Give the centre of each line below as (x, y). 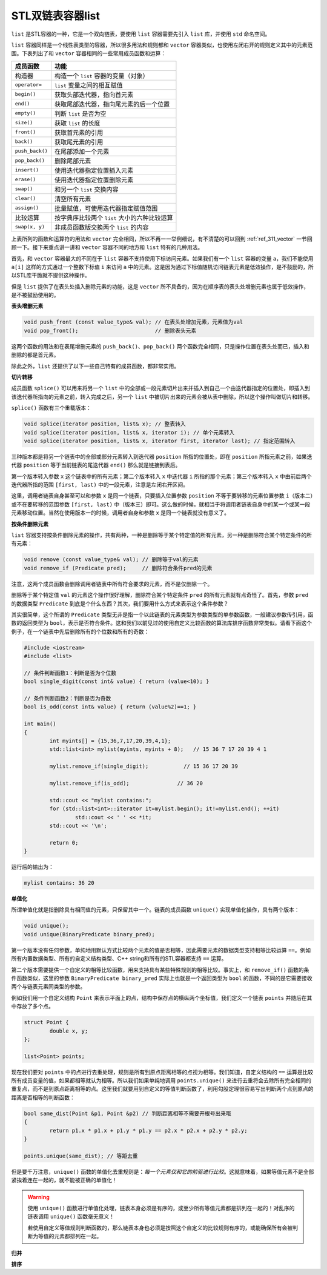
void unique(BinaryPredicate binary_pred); (90, 934)
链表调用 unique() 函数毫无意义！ (71, 1217)
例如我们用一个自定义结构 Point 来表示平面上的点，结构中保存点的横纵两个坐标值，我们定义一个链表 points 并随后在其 (162, 997)
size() (24, 123)
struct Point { (46, 1022)
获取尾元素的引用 (79, 142)
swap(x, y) (30, 227)
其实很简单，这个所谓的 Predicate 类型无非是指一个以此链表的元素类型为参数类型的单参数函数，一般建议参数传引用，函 (162, 614)
